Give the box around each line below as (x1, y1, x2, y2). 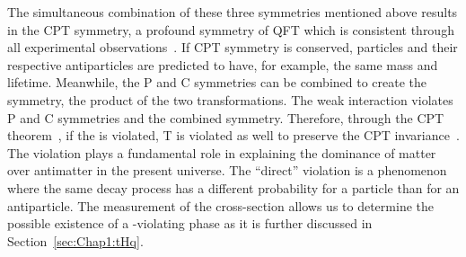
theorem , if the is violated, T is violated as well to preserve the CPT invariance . (7, 126, 460, 145)
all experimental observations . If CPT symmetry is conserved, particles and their (7, 38, 458, 57)
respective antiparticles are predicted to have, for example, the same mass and (7, 55, 438, 74)
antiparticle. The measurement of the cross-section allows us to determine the (7, 196, 434, 215)
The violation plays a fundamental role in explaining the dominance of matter (7, 143, 436, 162)
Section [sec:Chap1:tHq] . (7, 231, 144, 250)
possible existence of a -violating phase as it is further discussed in (7, 214, 373, 233)
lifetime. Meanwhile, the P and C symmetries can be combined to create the (7, 73, 427, 92)
